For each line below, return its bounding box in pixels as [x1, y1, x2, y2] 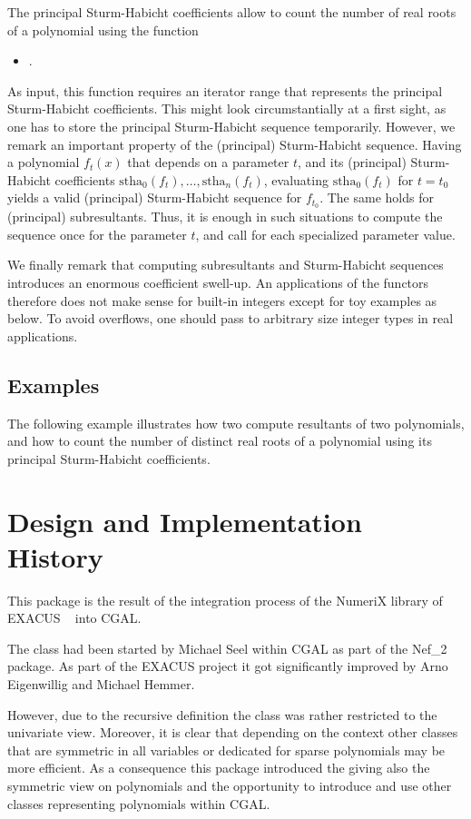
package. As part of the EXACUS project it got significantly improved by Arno [7, 656, 448, 676]
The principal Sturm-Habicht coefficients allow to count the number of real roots [7, 3, 456, 21]
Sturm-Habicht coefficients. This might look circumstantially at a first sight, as [7, 99, 446, 118]
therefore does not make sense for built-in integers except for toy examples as [7, 291, 437, 310]
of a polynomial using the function [7, 20, 199, 39]
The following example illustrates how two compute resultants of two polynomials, [7, 413, 465, 432]
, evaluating [263, 170, 329, 189]
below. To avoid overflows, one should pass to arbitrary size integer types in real [7, 309, 454, 328]
